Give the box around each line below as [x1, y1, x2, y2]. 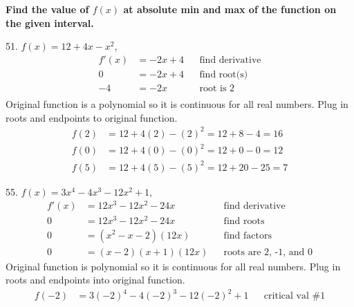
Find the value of [6, 2, 89, 16]
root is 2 [199, 83, 235, 93]
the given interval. [6, 15, 94, 30]
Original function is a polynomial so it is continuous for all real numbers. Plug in [6, 96, 348, 111]
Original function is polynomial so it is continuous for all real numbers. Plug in [6, 259, 341, 273]
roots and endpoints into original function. [6, 272, 185, 287]
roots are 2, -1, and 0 [223, 247, 313, 257]
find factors [223, 230, 272, 241]
